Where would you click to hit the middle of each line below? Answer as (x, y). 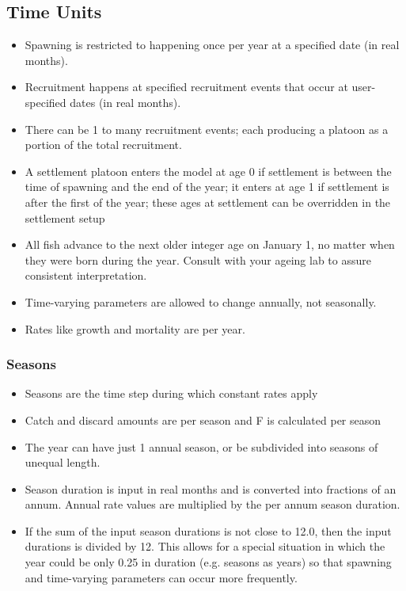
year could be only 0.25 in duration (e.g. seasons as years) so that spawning (208, 562)
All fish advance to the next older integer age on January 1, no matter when (210, 244)
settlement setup (65, 217)
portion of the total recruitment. (103, 145)
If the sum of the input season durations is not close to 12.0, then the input (208, 530)
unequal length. (63, 462)
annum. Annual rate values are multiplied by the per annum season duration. (212, 504)
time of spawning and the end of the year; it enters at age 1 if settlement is (207, 187)
